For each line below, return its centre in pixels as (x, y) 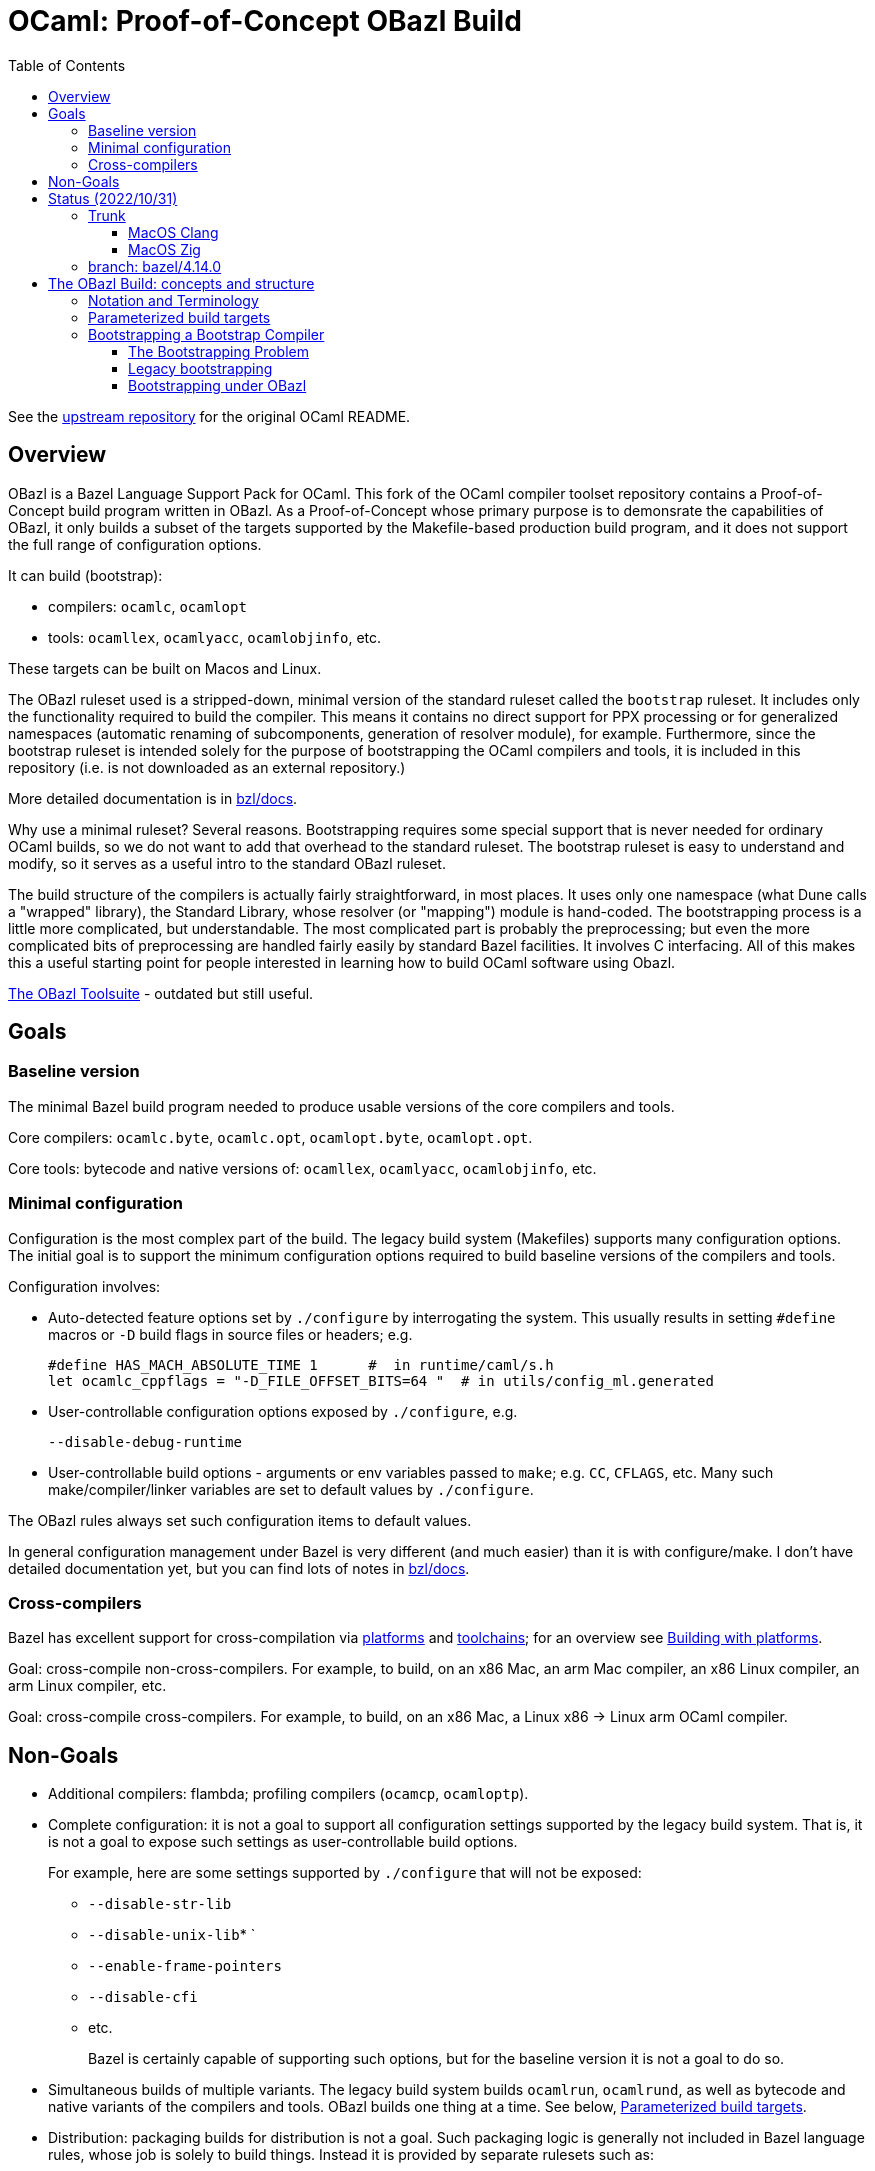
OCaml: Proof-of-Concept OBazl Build (265, 21)
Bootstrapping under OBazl (217, 385)
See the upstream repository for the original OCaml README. (209, 416)
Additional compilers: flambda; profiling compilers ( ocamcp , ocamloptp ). (288, 1794)
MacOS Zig (164, 249)
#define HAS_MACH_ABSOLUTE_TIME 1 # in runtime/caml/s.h (301, 1364)
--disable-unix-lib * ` (172, 1935)
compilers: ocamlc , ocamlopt (147, 606)
